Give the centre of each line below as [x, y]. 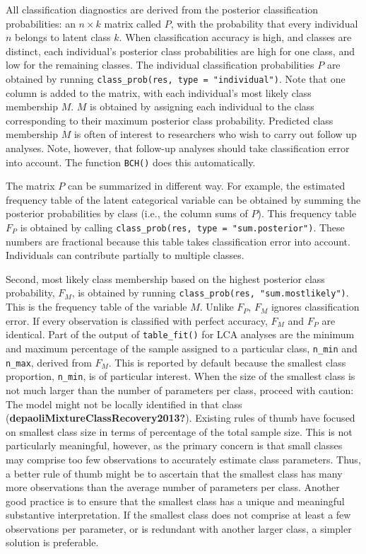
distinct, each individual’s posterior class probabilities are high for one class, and [180, 51]
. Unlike [217, 307]
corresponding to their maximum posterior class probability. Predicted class [170, 120]
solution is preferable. [52, 542]
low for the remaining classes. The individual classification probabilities [160, 65]
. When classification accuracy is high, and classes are [235, 37]
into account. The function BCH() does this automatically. [131, 162]
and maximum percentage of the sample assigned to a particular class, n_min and [182, 348]
